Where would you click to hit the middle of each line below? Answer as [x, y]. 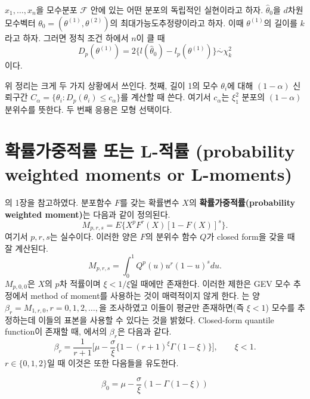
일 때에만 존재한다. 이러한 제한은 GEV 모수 [210, 283]
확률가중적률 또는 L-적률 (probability [150, 150]
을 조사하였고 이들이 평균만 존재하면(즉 [172, 307]
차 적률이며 [80, 283]
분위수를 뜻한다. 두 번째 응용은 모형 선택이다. [89, 109]
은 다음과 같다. [144, 331]
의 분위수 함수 [171, 236]
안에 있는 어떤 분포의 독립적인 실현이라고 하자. [177, 10]
